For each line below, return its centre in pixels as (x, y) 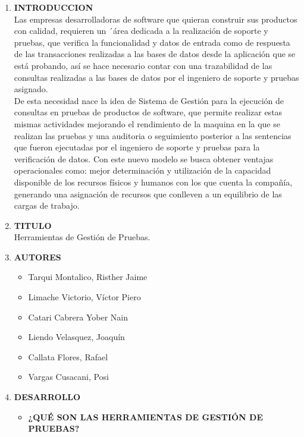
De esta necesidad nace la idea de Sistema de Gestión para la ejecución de (149, 100)
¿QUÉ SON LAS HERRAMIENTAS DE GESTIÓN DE (145, 416)
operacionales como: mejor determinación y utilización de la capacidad (142, 170)
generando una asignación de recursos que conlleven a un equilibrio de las (148, 194)
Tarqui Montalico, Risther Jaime (88, 277)
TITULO (33, 225)
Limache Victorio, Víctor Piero (84, 297)
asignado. (31, 89)
